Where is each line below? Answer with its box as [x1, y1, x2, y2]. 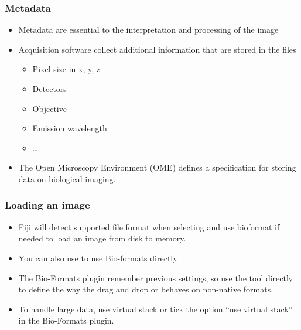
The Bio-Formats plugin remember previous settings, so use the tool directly [18, 271, 293, 284]
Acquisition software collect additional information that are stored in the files [18, 43, 296, 55]
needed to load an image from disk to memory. [18, 232, 186, 244]
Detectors [32, 83, 67, 94]
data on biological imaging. [18, 172, 116, 185]
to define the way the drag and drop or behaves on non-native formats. [18, 283, 273, 295]
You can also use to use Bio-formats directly [18, 251, 177, 264]
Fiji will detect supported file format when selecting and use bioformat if [18, 220, 280, 233]
